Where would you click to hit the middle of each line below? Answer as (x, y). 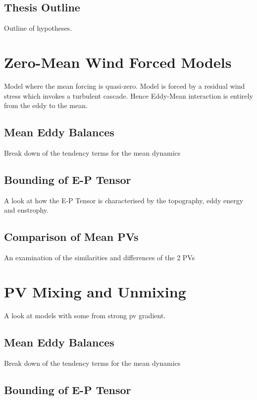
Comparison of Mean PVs (71, 237)
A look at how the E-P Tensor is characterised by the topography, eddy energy (124, 200)
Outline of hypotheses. (38, 28)
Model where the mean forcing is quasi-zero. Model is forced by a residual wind (125, 86)
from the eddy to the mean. (46, 105)
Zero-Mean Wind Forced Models (118, 62)
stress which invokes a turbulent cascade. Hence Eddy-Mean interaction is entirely (128, 95)
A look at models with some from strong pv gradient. (85, 315)
